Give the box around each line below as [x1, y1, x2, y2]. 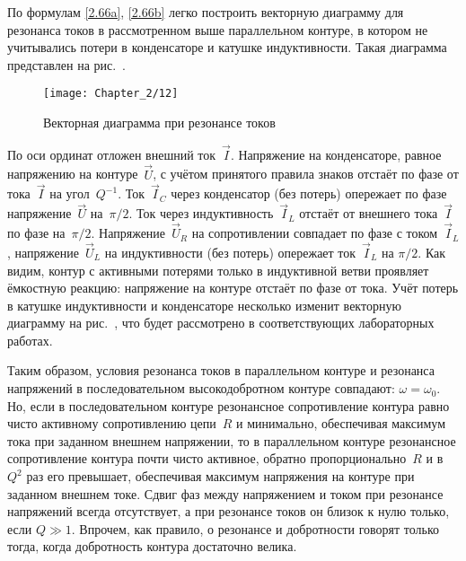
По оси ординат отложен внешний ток [7, 145, 216, 163]
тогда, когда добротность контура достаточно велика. [7, 537, 297, 556]
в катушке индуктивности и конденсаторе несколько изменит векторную [7, 295, 401, 314]
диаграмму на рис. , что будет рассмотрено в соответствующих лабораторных [7, 313, 435, 332]
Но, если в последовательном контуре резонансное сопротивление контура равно [7, 396, 450, 415]
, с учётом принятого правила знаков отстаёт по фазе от [153, 164, 459, 183]
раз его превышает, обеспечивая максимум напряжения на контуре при [26, 467, 415, 486]
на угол [49, 184, 90, 203]
